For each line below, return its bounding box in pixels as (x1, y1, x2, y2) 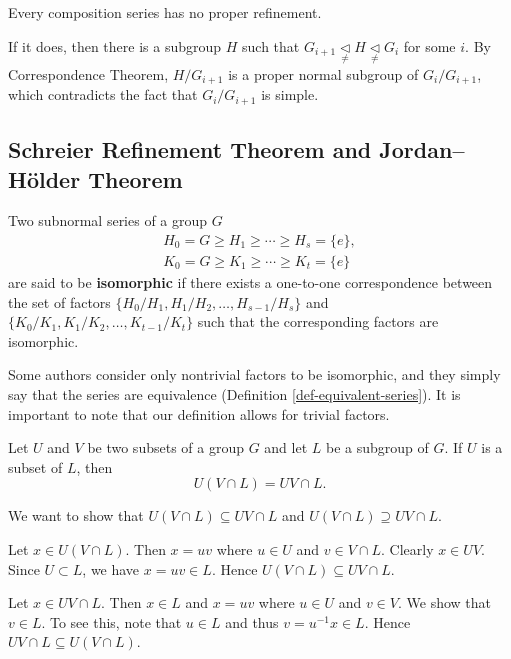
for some (403, 35, 456, 56)
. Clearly (380, 538, 434, 559)
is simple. (261, 84, 319, 105)
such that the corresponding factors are (197, 311, 439, 332)
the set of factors (8, 291, 111, 312)
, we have (82, 558, 140, 579)
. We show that (397, 592, 491, 613)
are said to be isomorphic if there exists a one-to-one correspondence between (8, 271, 493, 292)
